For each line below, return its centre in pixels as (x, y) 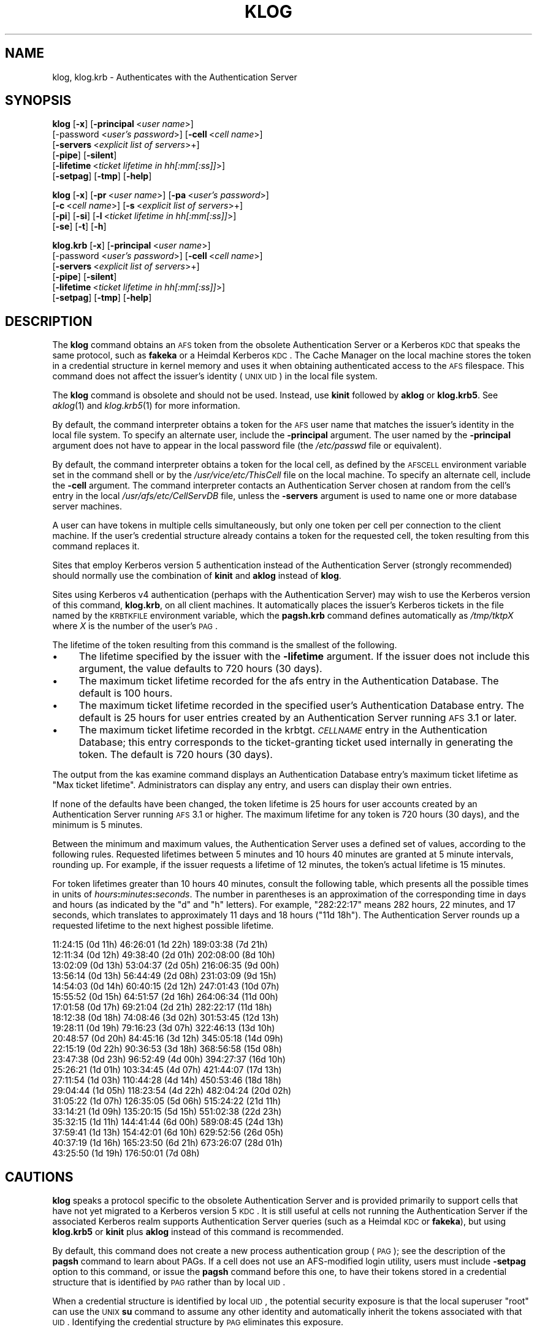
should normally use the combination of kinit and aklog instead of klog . (197, 576)
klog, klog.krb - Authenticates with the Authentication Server (175, 77)
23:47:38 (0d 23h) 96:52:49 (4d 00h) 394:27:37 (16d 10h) (169, 1059)
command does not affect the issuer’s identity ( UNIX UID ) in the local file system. (215, 376)
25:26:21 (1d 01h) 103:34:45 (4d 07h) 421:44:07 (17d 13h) (167, 1070)
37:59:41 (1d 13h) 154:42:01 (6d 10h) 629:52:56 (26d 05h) (168, 1133)
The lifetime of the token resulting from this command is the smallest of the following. (225, 645)
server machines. (87, 506)
